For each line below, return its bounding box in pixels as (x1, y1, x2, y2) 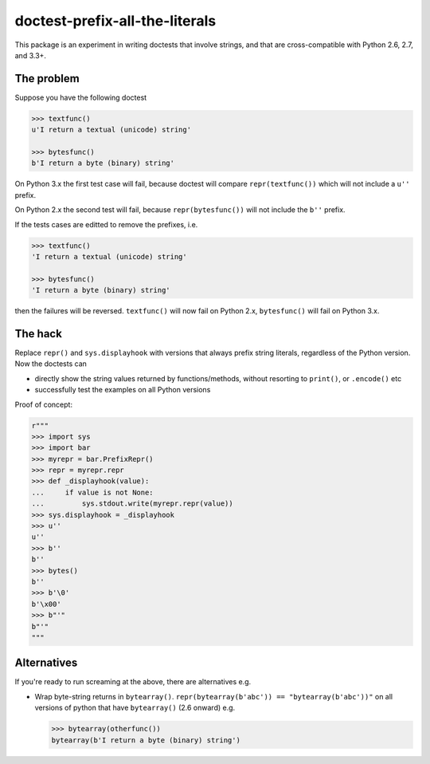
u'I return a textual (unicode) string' (31, 125, 191, 135)
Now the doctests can (14, 359, 88, 368)
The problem (14, 72, 80, 85)
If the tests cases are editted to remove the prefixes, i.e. (14, 219, 198, 229)
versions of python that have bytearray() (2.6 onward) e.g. (34, 703, 236, 713)
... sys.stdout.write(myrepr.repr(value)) (31, 499, 234, 508)
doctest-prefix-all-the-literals (14, 12, 217, 30)
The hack (14, 327, 63, 341)
